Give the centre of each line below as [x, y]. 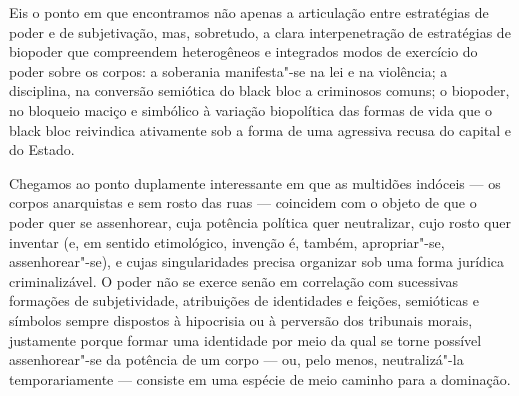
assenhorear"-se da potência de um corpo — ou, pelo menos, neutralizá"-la [236, 359]
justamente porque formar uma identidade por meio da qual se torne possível [245, 339]
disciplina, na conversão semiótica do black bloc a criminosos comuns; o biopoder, [259, 90]
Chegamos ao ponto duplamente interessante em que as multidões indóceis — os [255, 182]
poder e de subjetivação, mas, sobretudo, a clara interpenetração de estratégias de [260, 31]
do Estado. [42, 149]
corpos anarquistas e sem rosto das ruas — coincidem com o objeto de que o [243, 202]
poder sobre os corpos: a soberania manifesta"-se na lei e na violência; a [228, 70]
